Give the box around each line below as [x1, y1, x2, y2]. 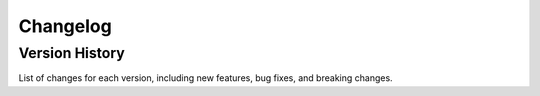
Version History [18, 44, 125, 62]
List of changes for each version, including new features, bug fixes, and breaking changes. [18, 72, 394, 84]
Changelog [18, 15, 112, 37]
